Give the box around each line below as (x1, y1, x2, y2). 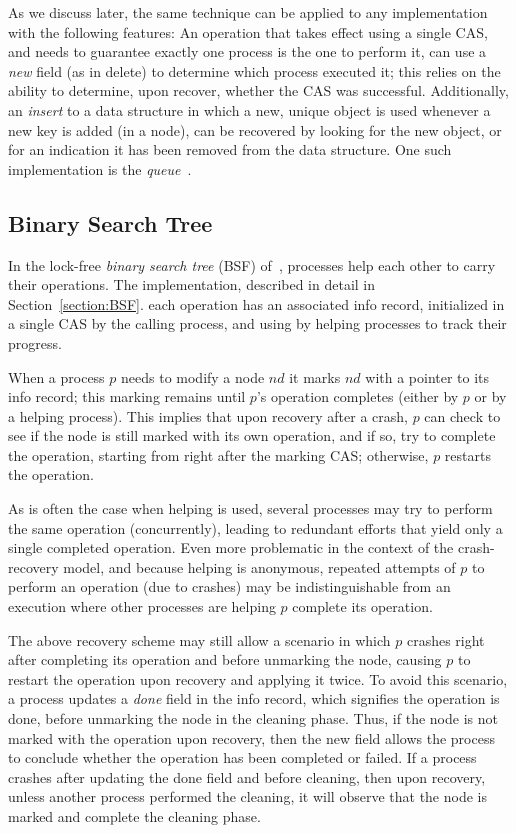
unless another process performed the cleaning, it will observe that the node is (8, 786, 487, 807)
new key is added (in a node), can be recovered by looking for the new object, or (8, 119, 502, 140)
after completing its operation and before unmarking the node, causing (8, 649, 442, 670)
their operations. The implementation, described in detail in (8, 274, 376, 295)
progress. (8, 332, 62, 353)
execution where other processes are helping (8, 596, 276, 617)
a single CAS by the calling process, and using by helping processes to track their (8, 313, 507, 334)
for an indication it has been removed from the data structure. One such (8, 139, 452, 160)
